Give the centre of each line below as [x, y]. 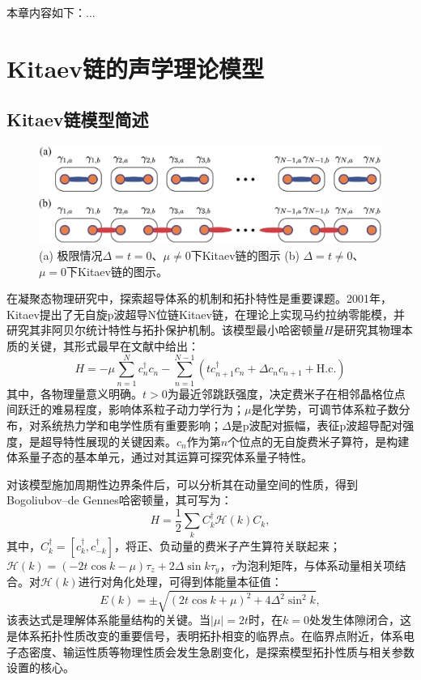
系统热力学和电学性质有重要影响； [131, 425]
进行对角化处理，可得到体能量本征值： [180, 582]
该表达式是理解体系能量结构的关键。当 [108, 620]
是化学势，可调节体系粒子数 [325, 409]
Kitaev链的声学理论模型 [136, 68]
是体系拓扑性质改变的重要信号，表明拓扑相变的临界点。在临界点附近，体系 [205, 635]
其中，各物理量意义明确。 [74, 393]
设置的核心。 [40, 667]
